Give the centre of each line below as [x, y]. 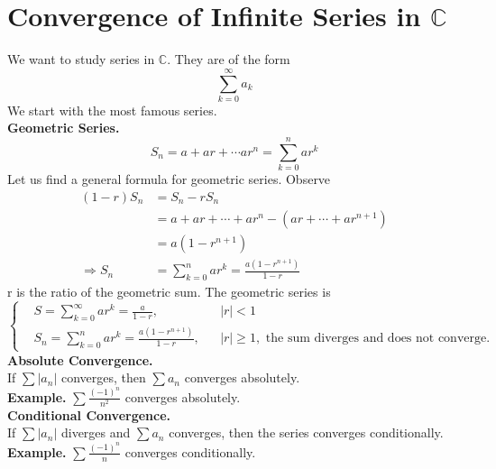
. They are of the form [229, 59]
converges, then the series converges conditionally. [306, 432]
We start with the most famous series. [112, 110]
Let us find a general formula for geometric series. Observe [169, 179]
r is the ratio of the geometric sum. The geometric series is [169, 291]
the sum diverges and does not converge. [378, 339]
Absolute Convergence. [80, 359]
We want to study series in [81, 59]
